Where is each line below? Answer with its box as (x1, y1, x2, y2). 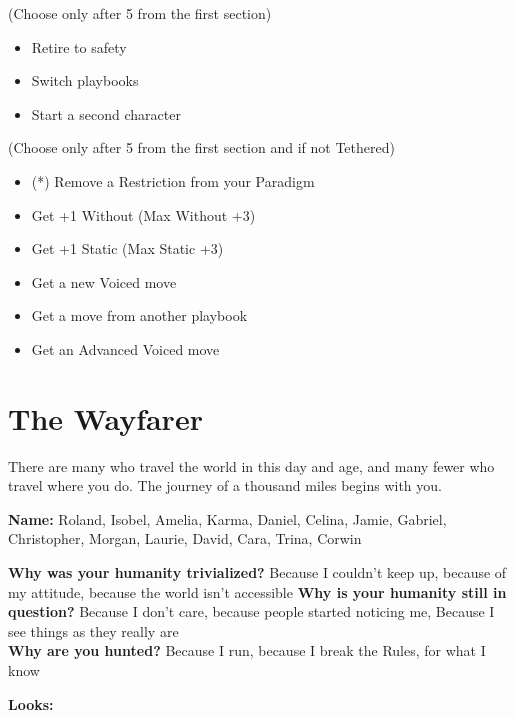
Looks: (8, 693, 54, 714)
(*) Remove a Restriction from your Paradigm (31, 170, 315, 191)
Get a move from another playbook (31, 305, 248, 326)
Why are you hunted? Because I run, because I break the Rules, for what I (8, 640, 486, 661)
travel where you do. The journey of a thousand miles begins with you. (8, 475, 442, 496)
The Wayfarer (8, 397, 203, 438)
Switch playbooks (31, 70, 139, 91)
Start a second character (31, 103, 181, 124)
